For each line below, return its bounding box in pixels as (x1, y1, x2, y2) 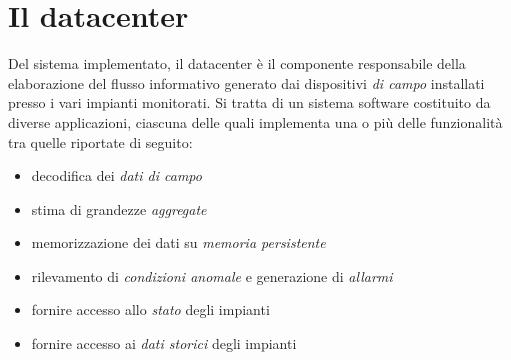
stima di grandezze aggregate (31, 198, 207, 219)
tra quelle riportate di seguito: (8, 131, 193, 152)
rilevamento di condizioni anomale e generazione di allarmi (31, 265, 393, 286)
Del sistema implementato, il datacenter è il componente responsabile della (8, 53, 466, 74)
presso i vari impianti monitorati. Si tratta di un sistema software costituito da (8, 92, 491, 113)
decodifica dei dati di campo (31, 165, 202, 186)
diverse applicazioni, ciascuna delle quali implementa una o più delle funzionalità (8, 111, 503, 132)
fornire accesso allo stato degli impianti (31, 299, 270, 320)
